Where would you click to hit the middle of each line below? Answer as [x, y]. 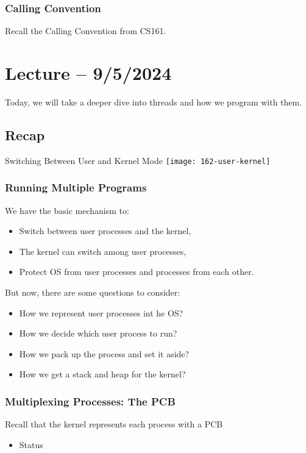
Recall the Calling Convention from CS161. [86, 31]
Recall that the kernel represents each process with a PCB [114, 424]
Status [31, 444]
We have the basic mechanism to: [67, 210]
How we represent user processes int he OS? [101, 312]
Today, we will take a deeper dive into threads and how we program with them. [154, 102]
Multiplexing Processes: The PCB [90, 401]
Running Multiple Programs [76, 187]
